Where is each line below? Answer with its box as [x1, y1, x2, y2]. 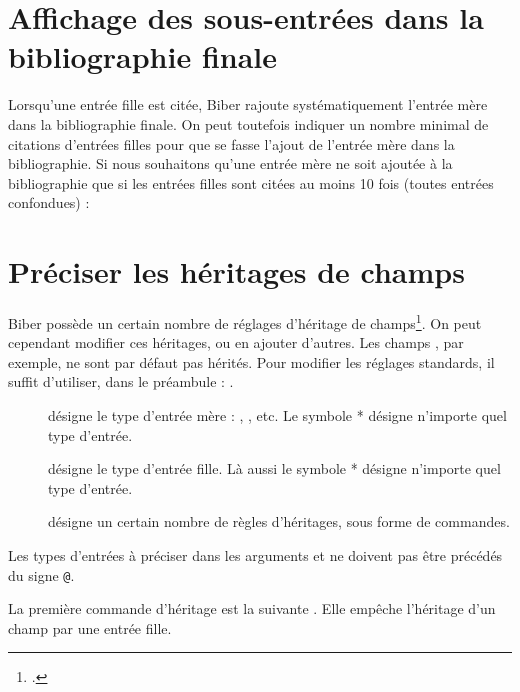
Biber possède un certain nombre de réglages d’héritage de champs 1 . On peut [8, 310, 482, 333]
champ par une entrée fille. [8, 617, 172, 638]
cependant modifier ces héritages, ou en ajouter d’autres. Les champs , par [8, 332, 464, 353]
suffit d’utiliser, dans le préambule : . [8, 371, 234, 392]
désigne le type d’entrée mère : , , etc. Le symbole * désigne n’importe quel [48, 405, 507, 426]
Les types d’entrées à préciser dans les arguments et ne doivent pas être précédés [8, 545, 503, 565]
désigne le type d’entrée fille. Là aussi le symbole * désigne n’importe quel [48, 458, 501, 479]
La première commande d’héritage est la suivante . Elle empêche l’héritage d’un [8, 598, 496, 619]
